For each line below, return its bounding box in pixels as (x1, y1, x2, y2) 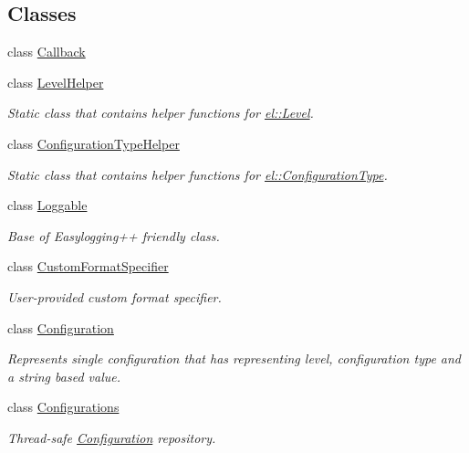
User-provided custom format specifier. (7, 287, 222, 306)
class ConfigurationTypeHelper (7, 133, 180, 153)
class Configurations (7, 397, 120, 416)
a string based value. (7, 366, 120, 385)
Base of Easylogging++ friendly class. (7, 226, 220, 245)
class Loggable (7, 195, 88, 215)
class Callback (7, 42, 86, 61)
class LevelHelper (7, 72, 104, 91)
